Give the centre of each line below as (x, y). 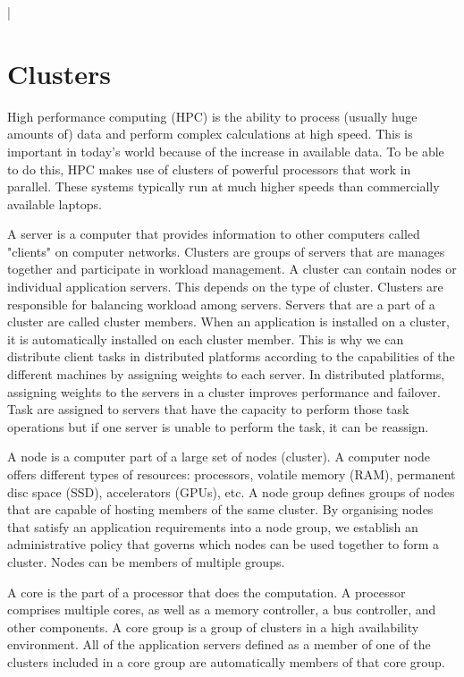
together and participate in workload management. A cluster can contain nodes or (232, 269)
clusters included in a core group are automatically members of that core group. (226, 661)
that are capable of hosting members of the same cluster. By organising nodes (220, 509)
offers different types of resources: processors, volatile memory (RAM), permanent (232, 474)
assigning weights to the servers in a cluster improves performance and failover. (224, 391)
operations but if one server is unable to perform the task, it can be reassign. (218, 426)
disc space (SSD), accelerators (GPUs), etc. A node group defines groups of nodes (231, 491)
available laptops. (55, 203)
